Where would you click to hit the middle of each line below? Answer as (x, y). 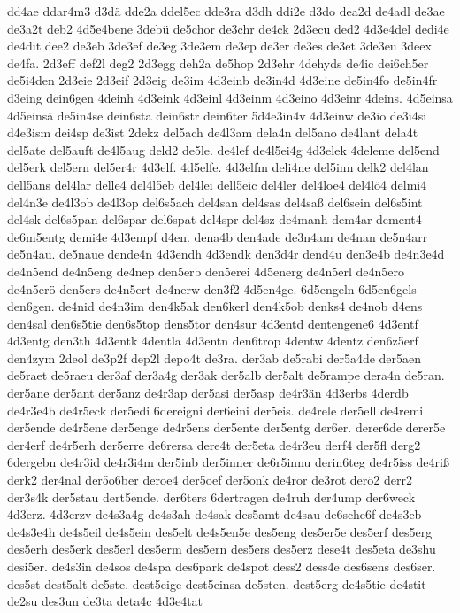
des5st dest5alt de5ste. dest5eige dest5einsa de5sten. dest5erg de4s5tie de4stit (217, 583)
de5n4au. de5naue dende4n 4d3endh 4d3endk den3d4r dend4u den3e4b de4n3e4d (226, 254)
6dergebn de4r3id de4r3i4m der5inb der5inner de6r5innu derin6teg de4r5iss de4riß (228, 462)
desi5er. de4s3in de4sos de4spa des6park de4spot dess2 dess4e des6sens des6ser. (222, 566)
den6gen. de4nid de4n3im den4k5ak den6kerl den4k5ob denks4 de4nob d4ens (215, 306)
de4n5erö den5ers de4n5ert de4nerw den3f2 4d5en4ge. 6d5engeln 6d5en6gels (212, 288)
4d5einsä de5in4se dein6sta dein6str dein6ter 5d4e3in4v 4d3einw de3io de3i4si (217, 115)
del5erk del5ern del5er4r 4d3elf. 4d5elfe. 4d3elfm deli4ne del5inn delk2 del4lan (218, 167)
